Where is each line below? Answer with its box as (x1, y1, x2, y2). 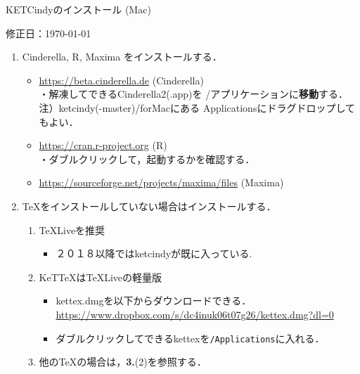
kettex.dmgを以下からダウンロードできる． (56, 293, 252, 308)
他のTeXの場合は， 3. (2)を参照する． (39, 354, 207, 369)
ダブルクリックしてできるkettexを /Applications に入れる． (56, 330, 325, 345)
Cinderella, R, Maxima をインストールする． (22, 49, 222, 64)
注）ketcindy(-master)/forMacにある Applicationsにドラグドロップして (39, 100, 355, 115)
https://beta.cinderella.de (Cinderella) (39, 72, 204, 87)
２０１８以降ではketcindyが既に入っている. (56, 246, 252, 261)
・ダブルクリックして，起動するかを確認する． (39, 151, 255, 166)
